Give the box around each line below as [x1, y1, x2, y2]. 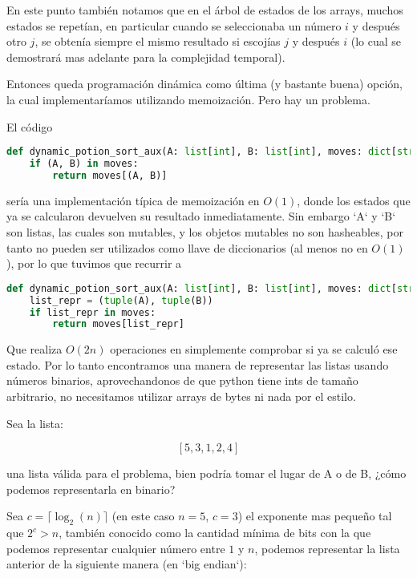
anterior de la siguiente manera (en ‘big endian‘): [6, 556, 247, 572]
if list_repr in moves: [29, 306, 156, 318]
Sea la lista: [6, 414, 63, 431]
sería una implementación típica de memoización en [6, 192, 260, 208]
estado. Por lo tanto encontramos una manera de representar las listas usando [6, 356, 389, 373]
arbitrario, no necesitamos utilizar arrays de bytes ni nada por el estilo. [6, 388, 356, 405]
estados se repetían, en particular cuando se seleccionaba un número [6, 17, 342, 34]
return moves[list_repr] [52, 318, 184, 330]
